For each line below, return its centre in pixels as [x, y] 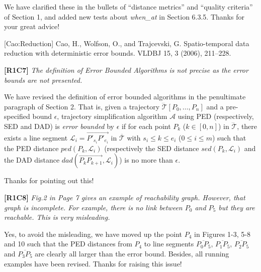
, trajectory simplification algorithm [112, 116]
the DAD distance [32, 160]
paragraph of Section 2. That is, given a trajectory [82, 106]
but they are [237, 207]
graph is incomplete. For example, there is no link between [93, 207]
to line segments [169, 244]
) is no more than [146, 160]
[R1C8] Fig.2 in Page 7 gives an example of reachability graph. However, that [125, 197]
